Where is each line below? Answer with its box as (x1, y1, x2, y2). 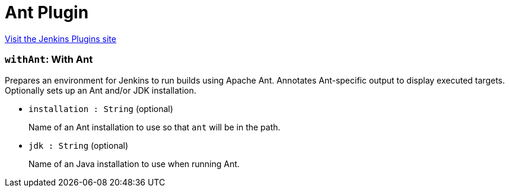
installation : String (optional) (28, 103, 173, 114)
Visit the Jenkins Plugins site (5, 33, 116, 44)
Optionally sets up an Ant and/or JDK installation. (5, 85, 196, 95)
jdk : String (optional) (28, 140, 129, 151)
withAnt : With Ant (5, 53, 93, 66)
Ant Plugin (5, 2, 89, 23)
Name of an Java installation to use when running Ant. (28, 158, 240, 169)
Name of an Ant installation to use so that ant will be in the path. (28, 121, 281, 132)
